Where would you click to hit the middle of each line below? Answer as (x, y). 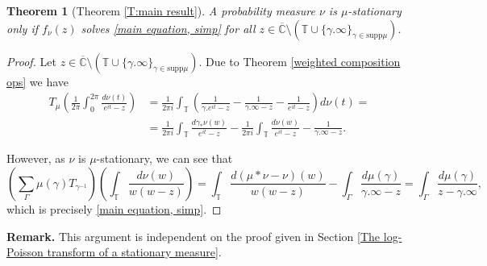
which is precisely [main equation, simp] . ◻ (114, 208)
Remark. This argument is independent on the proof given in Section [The (194, 236)
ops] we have (38, 81)
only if (23, 28)
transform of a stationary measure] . (134, 252)
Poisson (25, 252)
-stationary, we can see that (164, 158)
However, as (36, 158)
